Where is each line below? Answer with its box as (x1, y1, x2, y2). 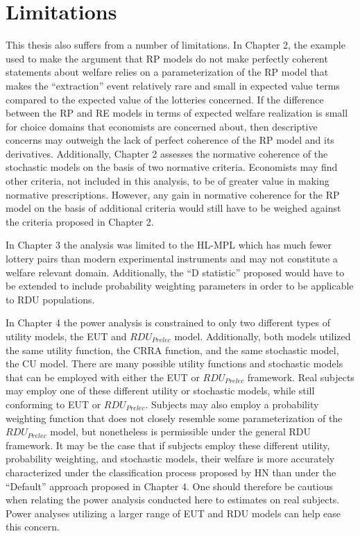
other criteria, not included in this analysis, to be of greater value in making (6, 174, 329, 188)
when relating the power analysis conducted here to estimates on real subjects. (6, 492, 340, 507)
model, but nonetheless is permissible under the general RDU (50, 424, 311, 439)
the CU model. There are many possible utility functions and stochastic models (6, 356, 343, 371)
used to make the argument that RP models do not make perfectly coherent (6, 51, 328, 65)
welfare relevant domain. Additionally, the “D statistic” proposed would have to (6, 265, 345, 279)
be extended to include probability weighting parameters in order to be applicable (6, 278, 354, 293)
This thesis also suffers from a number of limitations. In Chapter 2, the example (6, 37, 345, 52)
